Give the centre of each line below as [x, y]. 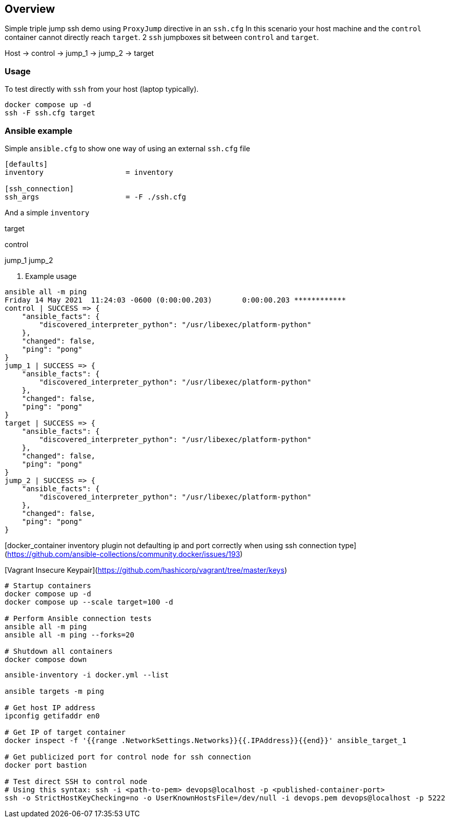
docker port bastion [46, 765]
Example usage [51, 276]
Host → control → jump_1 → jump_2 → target [79, 53]
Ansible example [39, 131]
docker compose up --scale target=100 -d [89, 602]
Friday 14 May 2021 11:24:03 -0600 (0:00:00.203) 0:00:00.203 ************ [175, 300]
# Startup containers [48, 585]
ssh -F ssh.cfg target [50, 113]
